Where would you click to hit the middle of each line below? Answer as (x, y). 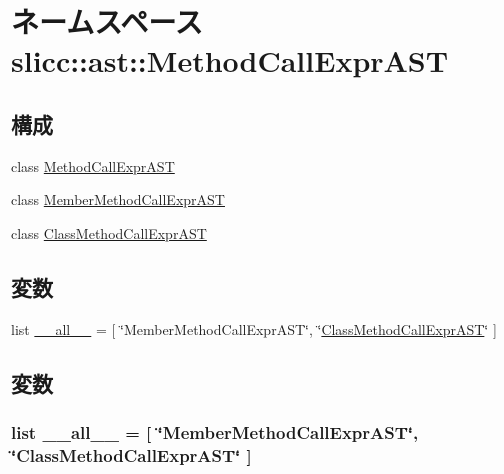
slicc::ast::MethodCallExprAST (230, 60)
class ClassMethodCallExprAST (109, 232)
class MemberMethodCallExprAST (118, 199)
